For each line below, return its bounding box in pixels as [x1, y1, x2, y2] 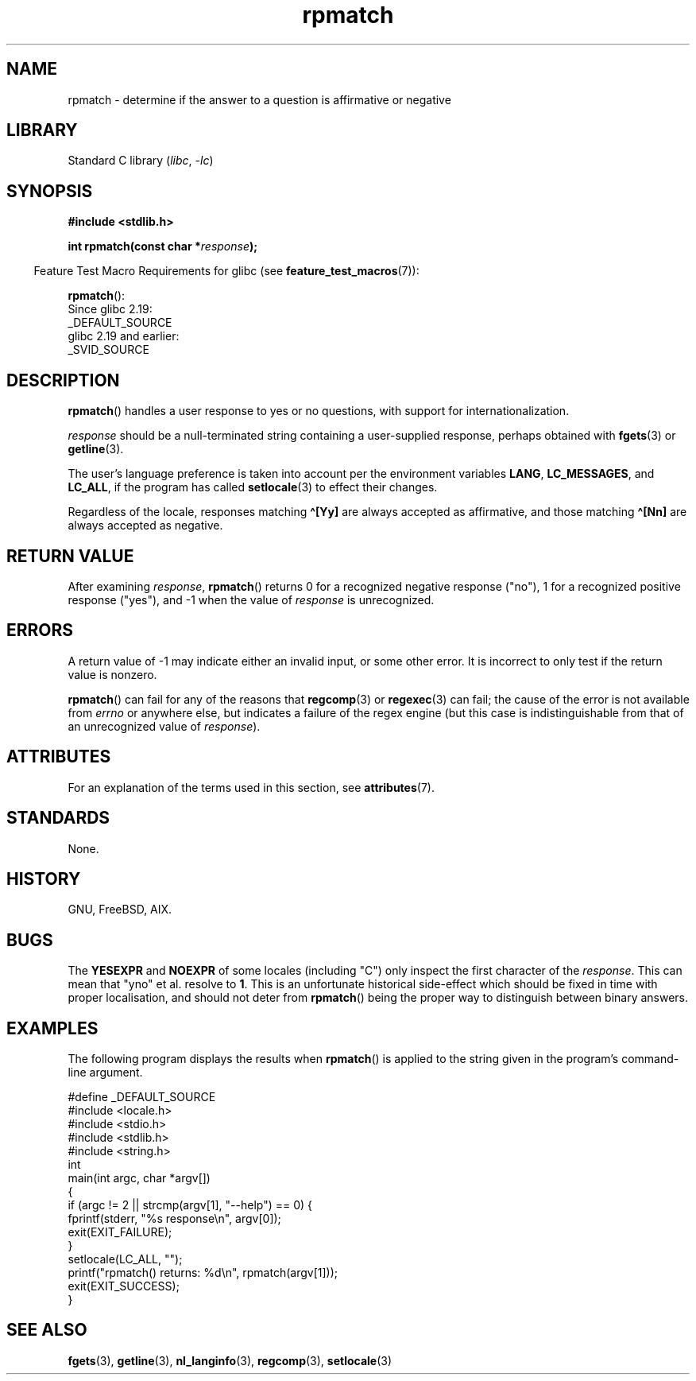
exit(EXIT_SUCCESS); [68, 1279, 180, 1294]
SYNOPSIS [6, 180, 93, 201]
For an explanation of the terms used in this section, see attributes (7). [68, 780, 435, 794]
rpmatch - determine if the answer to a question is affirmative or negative [68, 92, 451, 107]
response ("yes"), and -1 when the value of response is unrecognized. [68, 592, 435, 607]
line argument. [68, 1065, 143, 1080]
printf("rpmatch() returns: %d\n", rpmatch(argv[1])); [68, 1266, 338, 1280]
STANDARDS [6, 808, 110, 828]
